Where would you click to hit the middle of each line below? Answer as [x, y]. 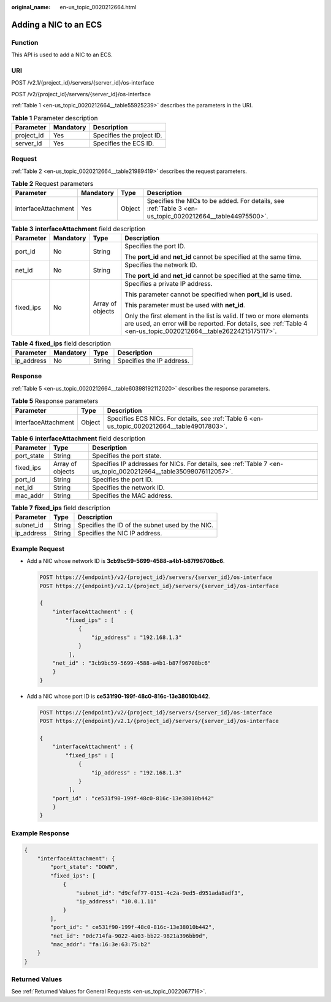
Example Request [38, 549]
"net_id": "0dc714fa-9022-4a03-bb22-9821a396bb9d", [129, 936]
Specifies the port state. [127, 456]
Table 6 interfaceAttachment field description [78, 438]
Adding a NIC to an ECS [57, 25]
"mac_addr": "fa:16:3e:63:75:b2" [100, 944]
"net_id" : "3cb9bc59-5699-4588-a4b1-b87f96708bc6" [132, 663]
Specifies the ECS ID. [124, 143]
